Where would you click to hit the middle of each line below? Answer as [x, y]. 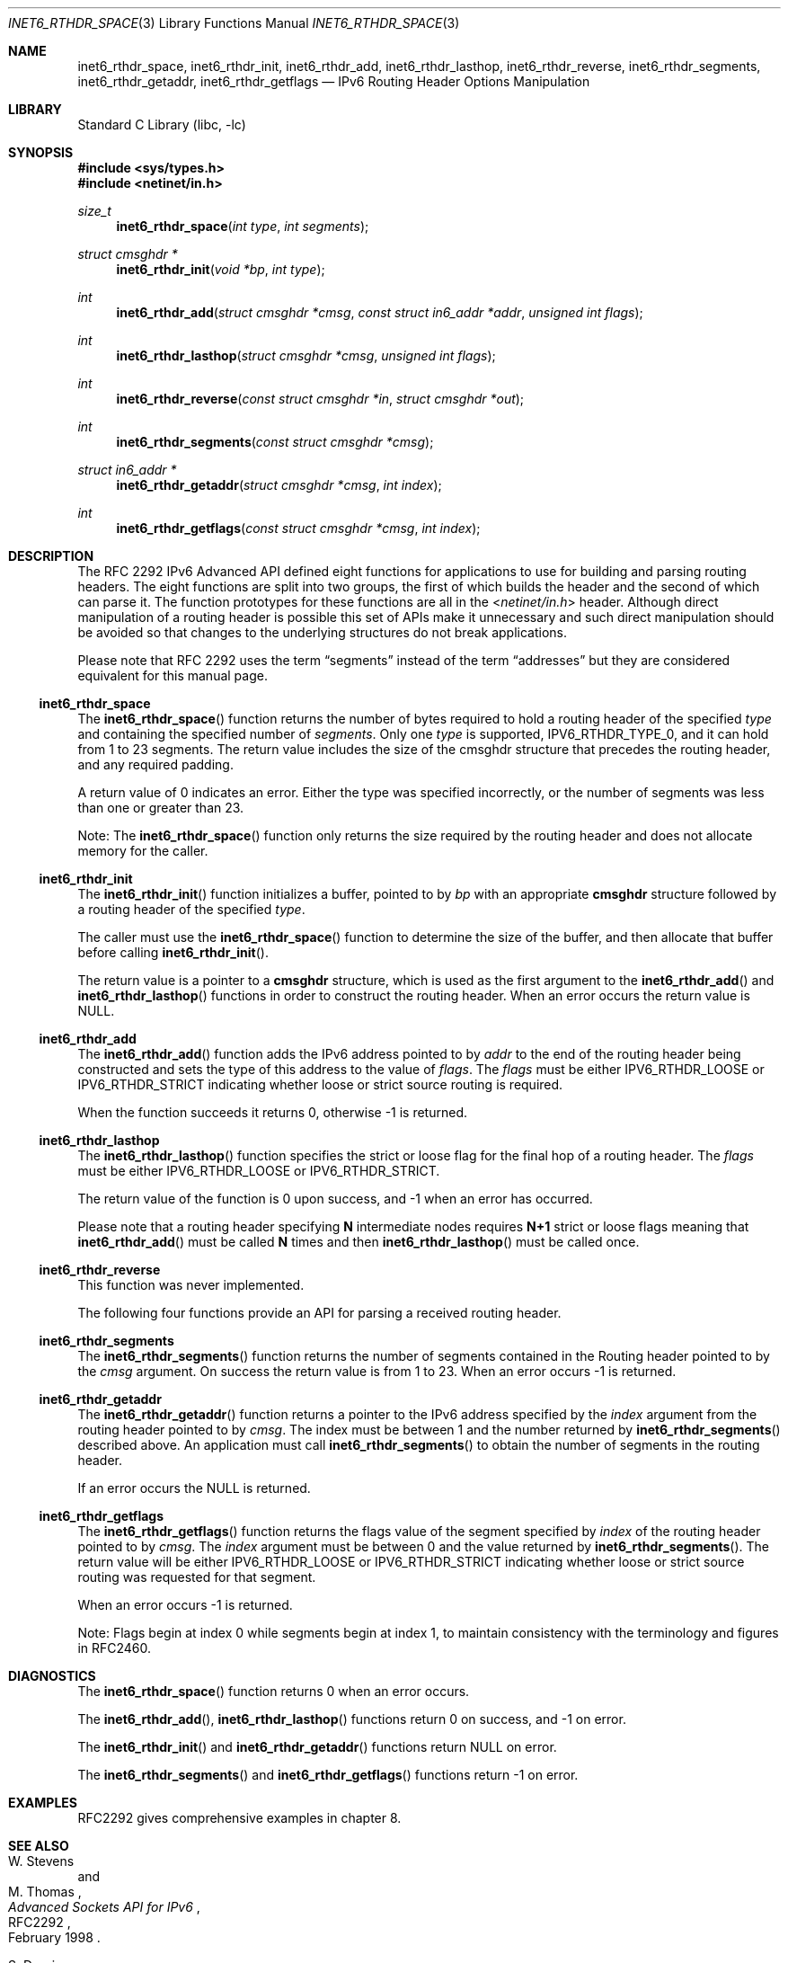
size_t [94, 211]
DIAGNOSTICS [52, 1676]
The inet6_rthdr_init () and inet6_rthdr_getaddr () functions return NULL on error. [317, 1747]
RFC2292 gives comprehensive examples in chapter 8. [239, 1818]
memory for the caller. [143, 851]
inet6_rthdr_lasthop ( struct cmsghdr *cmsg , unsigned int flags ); [306, 355]
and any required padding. [155, 764]
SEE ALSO [39, 1846]
